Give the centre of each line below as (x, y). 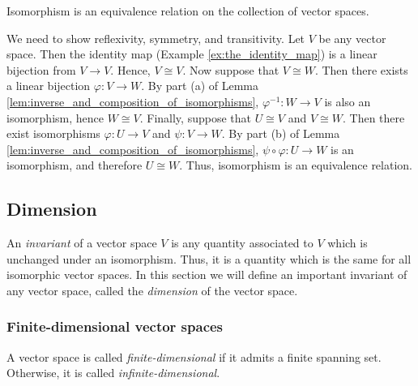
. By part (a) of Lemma (200, 86)
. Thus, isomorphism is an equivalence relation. (296, 165)
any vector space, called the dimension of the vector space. (152, 290)
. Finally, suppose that (195, 117)
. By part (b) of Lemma (281, 133)
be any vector (352, 38)
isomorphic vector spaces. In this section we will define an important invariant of (207, 274)
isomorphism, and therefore (75, 165)
